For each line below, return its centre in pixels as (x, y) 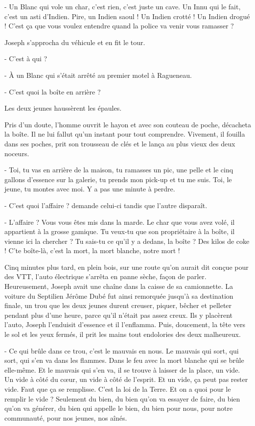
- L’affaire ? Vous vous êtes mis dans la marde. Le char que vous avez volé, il (120, 222)
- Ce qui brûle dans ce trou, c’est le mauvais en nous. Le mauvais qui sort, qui (122, 350)
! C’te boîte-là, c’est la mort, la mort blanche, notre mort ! (92, 250)
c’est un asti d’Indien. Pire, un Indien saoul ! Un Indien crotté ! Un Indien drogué (127, 16)
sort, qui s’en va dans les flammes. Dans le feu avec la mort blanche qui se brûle (124, 360)
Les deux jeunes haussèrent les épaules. (63, 108)
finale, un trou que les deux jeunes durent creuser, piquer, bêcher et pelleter (118, 305)
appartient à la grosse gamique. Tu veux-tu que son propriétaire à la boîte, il (120, 231)
